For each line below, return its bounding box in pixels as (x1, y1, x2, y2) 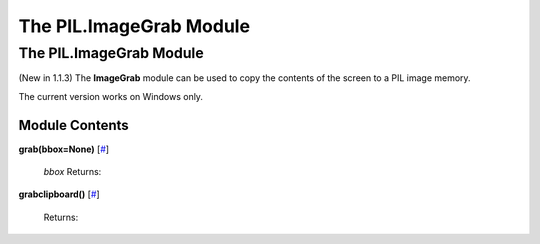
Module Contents (18, 116, 129, 134)
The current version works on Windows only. (18, 90, 204, 102)
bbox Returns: (43, 166, 102, 178)
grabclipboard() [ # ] (18, 188, 100, 200)
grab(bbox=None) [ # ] (18, 143, 110, 155)
